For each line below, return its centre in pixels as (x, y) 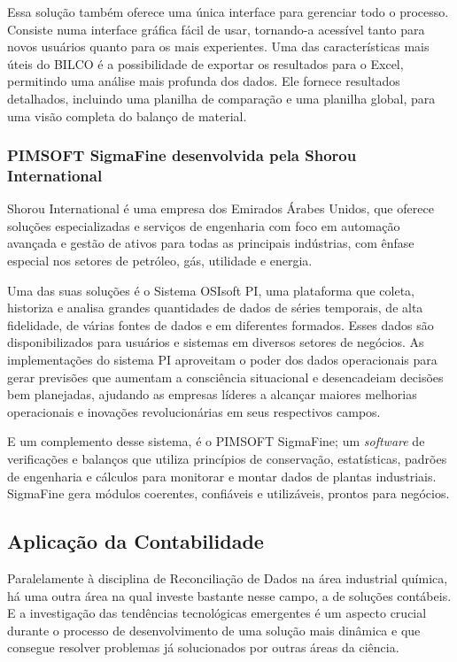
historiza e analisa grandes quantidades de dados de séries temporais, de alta (215, 308)
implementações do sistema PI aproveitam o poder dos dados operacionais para (222, 360)
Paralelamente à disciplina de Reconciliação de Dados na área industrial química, (228, 578)
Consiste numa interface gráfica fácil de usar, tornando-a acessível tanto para (216, 29)
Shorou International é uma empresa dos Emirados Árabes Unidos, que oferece (221, 208)
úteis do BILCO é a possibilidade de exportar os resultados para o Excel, (205, 63)
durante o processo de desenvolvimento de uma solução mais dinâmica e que (214, 630)
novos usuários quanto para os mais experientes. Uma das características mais (218, 46)
